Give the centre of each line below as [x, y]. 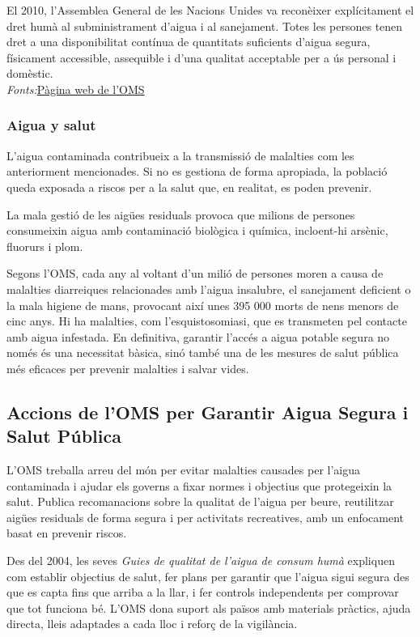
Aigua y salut [51, 125]
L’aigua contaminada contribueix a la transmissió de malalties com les [180, 155]
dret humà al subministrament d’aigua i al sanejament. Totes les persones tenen [205, 25]
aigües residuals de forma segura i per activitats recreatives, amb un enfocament [206, 517]
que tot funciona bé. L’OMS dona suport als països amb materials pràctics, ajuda [209, 607]
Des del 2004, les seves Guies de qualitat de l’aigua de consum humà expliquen [201, 561]
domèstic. [30, 73]
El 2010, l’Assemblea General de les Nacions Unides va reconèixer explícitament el [210, 10]
